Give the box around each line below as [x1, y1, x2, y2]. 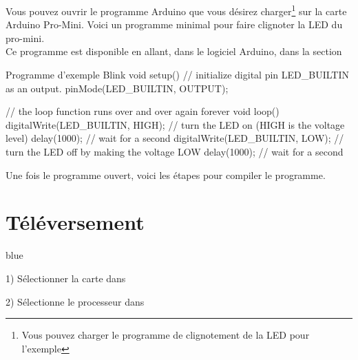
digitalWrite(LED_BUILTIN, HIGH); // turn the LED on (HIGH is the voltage [6, 117, 345, 131]
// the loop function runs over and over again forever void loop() [6, 104, 280, 118]
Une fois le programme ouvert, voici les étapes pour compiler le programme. [6, 167, 326, 182]
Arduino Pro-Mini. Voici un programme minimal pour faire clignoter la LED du [6, 17, 343, 32]
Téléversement [6, 208, 145, 236]
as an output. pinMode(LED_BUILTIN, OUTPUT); [6, 81, 229, 95]
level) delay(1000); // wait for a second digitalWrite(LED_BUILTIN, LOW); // [6, 131, 344, 145]
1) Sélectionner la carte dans [6, 271, 126, 285]
